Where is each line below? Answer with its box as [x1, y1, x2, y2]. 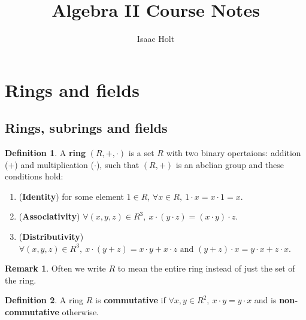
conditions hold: [5, 170, 63, 182]
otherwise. [62, 306, 99, 318]
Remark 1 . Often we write [5, 262, 106, 275]
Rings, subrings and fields [5, 118, 168, 137]
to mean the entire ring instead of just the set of [117, 262, 295, 275]
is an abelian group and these [175, 158, 284, 170]
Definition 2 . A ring [5, 294, 84, 306]
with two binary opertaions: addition [166, 147, 301, 159]
